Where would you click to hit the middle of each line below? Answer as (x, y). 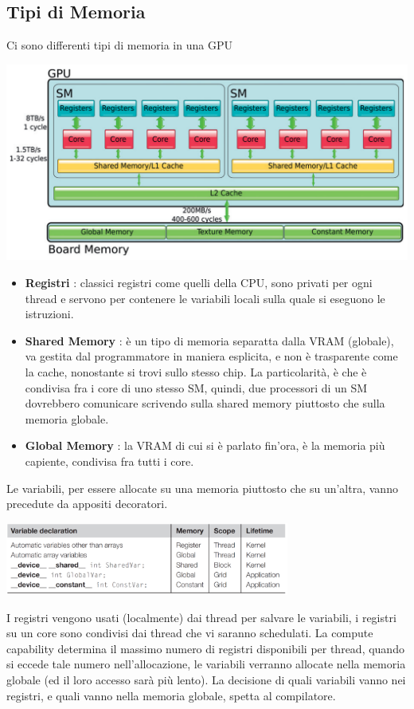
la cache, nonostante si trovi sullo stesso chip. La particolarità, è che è (196, 371)
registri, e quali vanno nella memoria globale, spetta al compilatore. (171, 695)
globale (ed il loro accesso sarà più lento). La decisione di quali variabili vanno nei (206, 679)
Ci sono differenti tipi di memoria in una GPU (119, 45)
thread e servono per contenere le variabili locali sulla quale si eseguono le (205, 298)
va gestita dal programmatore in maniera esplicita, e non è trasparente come (211, 356)
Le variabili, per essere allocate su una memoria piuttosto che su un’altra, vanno (202, 488)
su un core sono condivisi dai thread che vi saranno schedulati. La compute (190, 633)
